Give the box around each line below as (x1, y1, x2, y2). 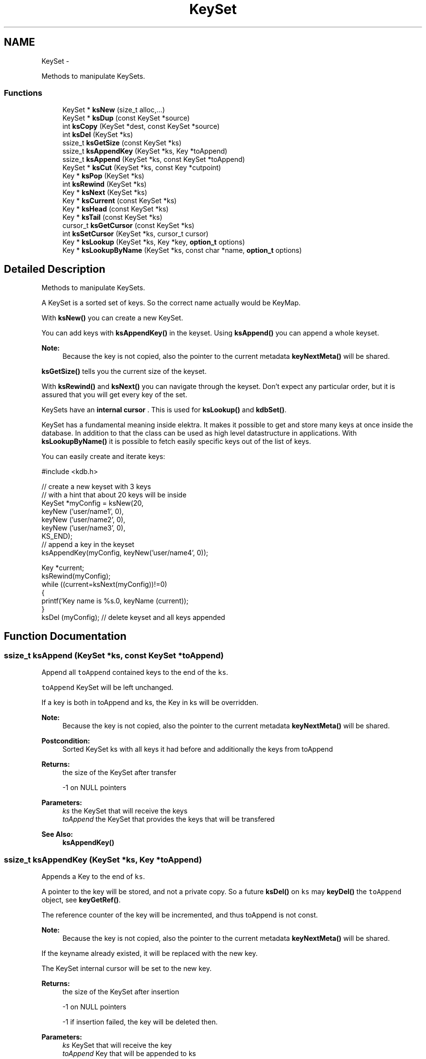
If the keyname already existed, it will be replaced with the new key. (41, 949, 258, 958)
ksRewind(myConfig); (41, 572, 111, 581)
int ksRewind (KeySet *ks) (62, 180, 147, 189)
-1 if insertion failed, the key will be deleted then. (62, 1018, 218, 1026)
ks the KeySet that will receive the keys (62, 807, 188, 815)
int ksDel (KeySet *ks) (62, 130, 133, 139)
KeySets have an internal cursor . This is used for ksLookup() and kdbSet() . (41, 406, 286, 414)
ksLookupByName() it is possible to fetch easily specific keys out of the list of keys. (41, 437, 311, 446)
